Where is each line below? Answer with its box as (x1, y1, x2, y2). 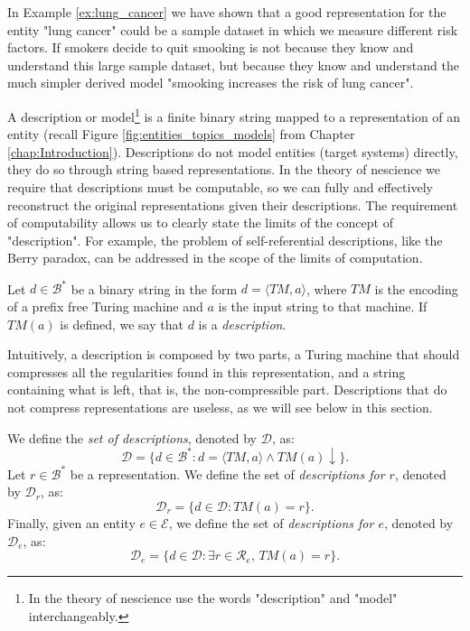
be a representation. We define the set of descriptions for (70, 464, 385, 483)
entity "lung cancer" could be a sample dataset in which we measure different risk (7, 20, 458, 39)
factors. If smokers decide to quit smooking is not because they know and (7, 38, 414, 57)
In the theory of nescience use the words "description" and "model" (28, 589, 398, 608)
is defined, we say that (60, 314, 183, 333)
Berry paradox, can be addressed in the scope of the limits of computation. (7, 248, 423, 267)
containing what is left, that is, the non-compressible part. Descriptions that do (7, 380, 447, 399)
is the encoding (374, 279, 458, 298)
